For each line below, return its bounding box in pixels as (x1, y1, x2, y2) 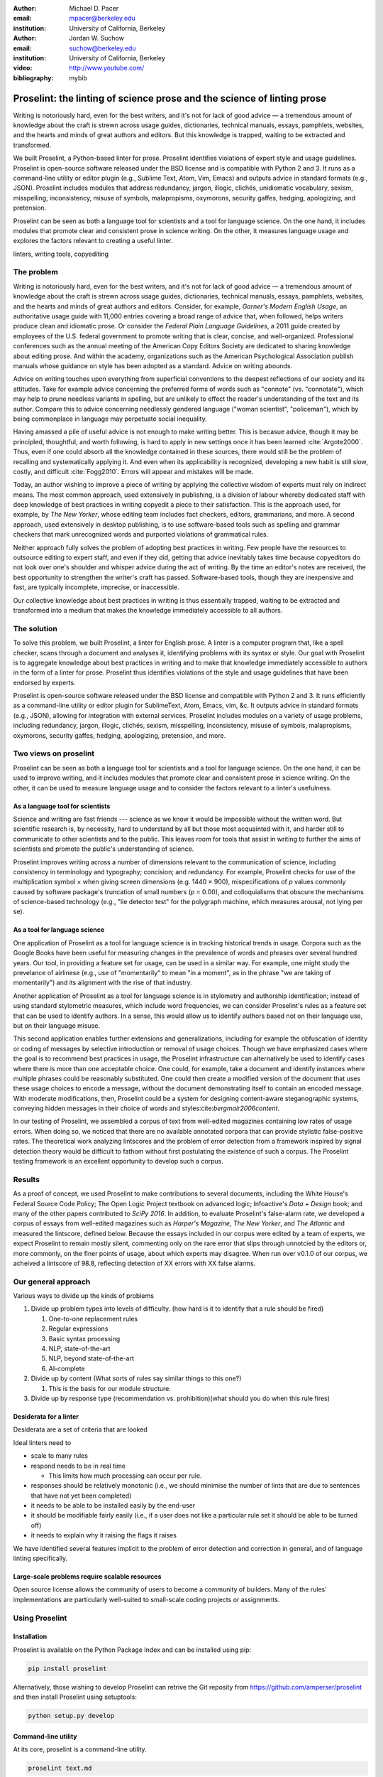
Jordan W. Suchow (69, 34, 124, 43)
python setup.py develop (28, 1712, 115, 1720)
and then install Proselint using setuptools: (13, 1692, 138, 1702)
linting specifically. (13, 1554, 68, 1563)
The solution (13, 623, 58, 633)
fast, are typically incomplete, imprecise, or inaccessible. (13, 583, 180, 591)
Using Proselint (13, 1613, 67, 1623)
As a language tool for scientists (13, 802, 111, 810)
